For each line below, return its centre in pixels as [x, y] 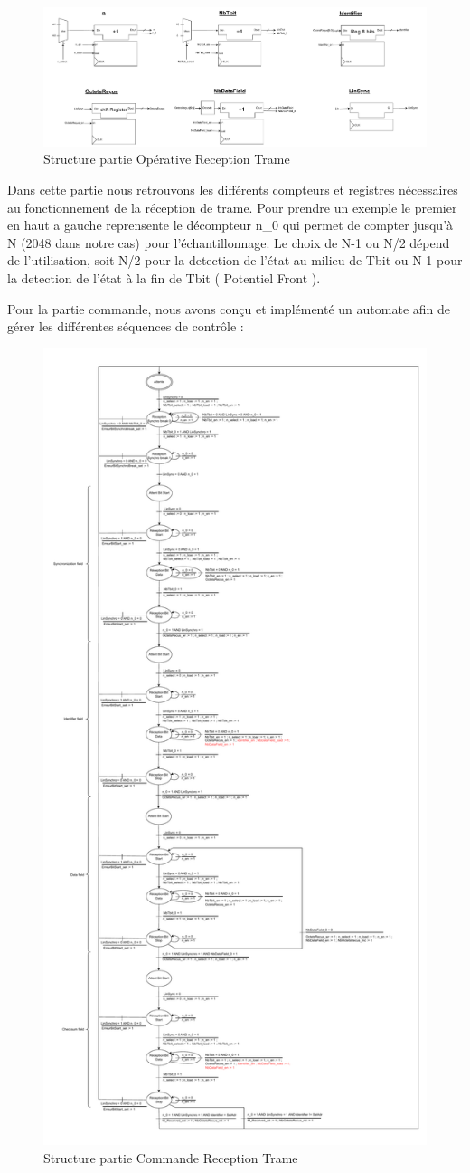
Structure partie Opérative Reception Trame [167, 159]
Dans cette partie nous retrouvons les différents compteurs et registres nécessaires [233, 189]
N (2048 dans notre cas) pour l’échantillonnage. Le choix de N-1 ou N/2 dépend [229, 242]
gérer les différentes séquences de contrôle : [126, 326]
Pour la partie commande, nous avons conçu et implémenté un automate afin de [229, 308]
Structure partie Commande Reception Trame [171, 1157]
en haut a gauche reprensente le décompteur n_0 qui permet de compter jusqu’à [230, 225]
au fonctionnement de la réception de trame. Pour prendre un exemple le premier [232, 207]
